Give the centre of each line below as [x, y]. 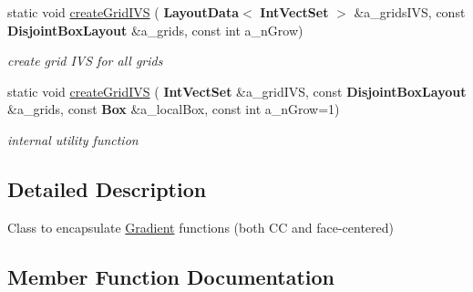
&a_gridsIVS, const [410, 12]
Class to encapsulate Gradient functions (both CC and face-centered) [201, 227]
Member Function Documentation [171, 276]
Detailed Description [107, 188]
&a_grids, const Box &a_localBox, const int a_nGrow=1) [174, 109]
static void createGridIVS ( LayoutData [123, 12]
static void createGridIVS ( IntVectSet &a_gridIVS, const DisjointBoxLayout [237, 91]
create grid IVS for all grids [85, 61]
